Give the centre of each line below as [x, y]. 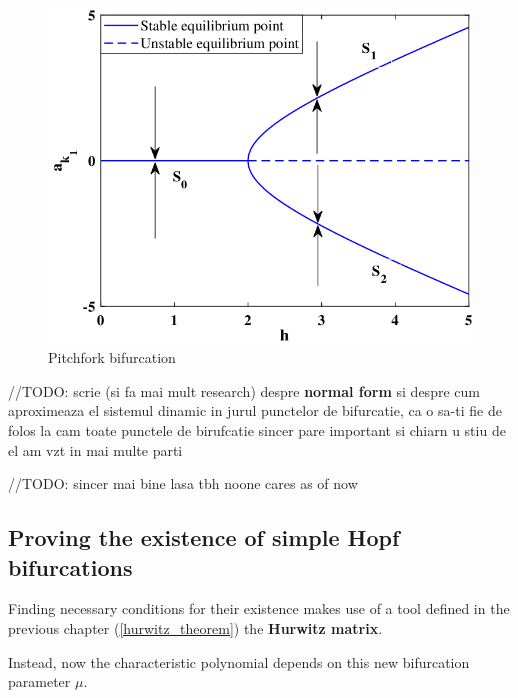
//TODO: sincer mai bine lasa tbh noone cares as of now [183, 483]
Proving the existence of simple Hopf [204, 537]
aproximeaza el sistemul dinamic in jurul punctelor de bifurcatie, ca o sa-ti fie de [255, 410]
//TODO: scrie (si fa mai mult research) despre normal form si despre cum [244, 390]
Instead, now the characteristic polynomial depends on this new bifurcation [239, 661]
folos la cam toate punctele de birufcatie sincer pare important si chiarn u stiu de [257, 430]
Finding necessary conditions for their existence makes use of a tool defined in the [259, 608]
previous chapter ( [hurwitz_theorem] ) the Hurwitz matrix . [195, 628]
